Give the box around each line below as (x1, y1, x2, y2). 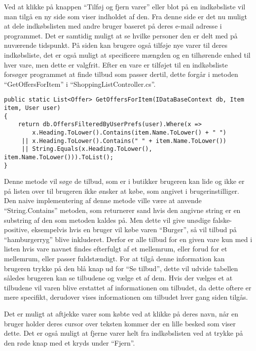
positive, (4, 224, 30, 235)
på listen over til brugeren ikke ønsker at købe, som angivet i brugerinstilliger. (4, 185, 239, 196)
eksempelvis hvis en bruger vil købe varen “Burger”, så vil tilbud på (31, 224, 237, 235)
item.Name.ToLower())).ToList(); (4, 153, 113, 161)
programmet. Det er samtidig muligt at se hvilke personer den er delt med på (4, 30, 238, 40)
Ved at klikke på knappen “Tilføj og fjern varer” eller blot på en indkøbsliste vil (4, 1, 246, 11)
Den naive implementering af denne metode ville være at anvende (4, 195, 202, 206)
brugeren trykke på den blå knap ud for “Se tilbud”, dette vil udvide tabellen (4, 263, 238, 273)
